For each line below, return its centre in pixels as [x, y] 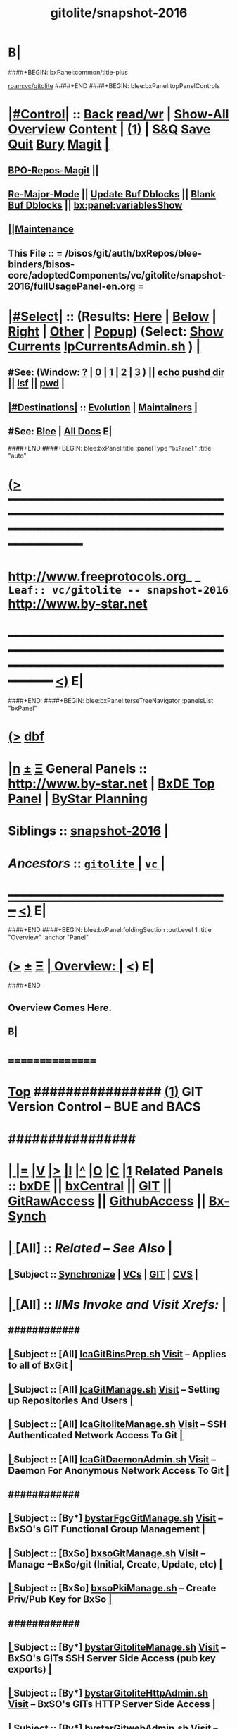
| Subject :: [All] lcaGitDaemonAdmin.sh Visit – [112, 1459]
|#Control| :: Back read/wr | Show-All [118, 115]
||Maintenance [41, 230]
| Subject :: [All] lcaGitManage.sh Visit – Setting [114, 1389]
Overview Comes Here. [60, 1007]
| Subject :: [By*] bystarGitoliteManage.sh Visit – [117, 1647]
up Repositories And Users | [71, 1400]
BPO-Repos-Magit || [53, 170]
